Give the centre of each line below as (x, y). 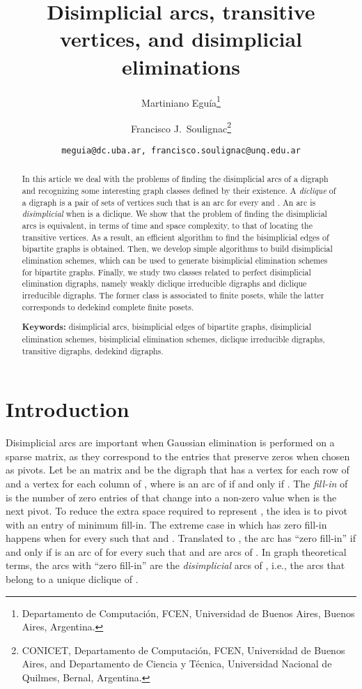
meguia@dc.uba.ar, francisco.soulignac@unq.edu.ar (181, 151)
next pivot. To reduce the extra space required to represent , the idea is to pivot (176, 511)
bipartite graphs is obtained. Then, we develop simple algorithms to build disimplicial (177, 249)
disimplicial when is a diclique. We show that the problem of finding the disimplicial (174, 214)
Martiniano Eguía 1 (181, 101)
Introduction (68, 409)
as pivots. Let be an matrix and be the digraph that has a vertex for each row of (178, 470)
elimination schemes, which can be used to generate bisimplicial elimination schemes (175, 260)
